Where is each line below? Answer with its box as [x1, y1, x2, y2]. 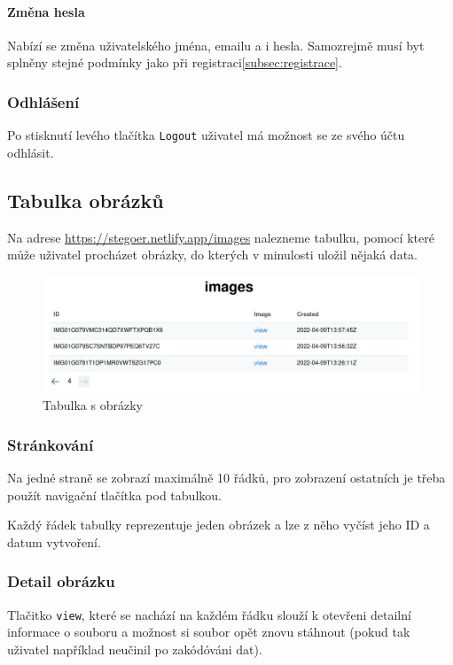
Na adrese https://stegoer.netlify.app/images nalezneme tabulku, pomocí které [7, 228, 434, 246]
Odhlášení [7, 90, 80, 112]
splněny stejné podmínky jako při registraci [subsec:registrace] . [7, 53, 342, 72]
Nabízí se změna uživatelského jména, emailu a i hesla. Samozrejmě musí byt [7, 35, 425, 54]
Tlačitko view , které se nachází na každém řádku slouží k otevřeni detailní [7, 605, 411, 623]
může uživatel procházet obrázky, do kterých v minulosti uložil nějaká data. [7, 245, 418, 264]
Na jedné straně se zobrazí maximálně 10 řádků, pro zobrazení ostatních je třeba [7, 468, 446, 486]
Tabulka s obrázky [43, 396, 143, 414]
